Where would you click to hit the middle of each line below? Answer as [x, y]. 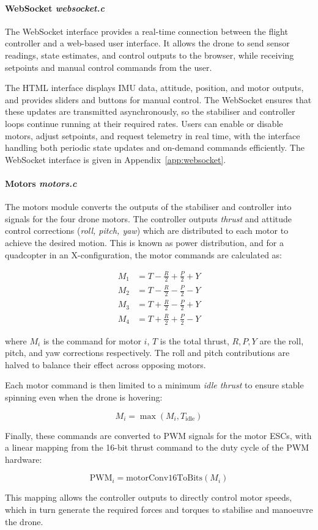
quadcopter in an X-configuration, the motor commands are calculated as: [143, 254]
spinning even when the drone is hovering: [84, 397]
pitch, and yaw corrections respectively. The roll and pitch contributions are [147, 353]
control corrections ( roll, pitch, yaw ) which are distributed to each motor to [147, 231]
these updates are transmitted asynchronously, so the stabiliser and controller [150, 111]
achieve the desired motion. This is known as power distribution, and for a [144, 242]
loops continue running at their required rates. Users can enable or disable [144, 123]
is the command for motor [92, 340]
